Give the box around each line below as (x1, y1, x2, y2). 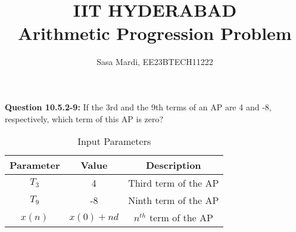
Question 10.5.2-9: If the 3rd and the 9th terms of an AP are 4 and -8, (5, 100, 272, 113)
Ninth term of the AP (128, 193, 219, 208)
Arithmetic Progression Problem (18, 21, 292, 45)
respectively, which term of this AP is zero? (5, 112, 164, 125)
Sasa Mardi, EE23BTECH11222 (96, 55, 213, 68)
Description (146, 158, 201, 172)
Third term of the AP (128, 176, 219, 190)
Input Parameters (77, 134, 151, 149)
